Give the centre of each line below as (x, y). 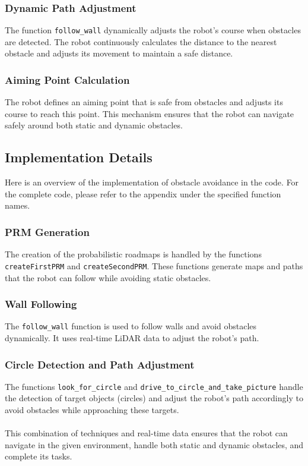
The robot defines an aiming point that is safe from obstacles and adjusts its (144, 102)
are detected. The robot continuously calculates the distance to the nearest (141, 41)
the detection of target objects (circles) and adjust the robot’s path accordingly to (154, 398)
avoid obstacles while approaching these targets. (92, 410)
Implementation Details (79, 157)
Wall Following (41, 304)
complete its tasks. (39, 456)
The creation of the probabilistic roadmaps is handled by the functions (133, 254)
